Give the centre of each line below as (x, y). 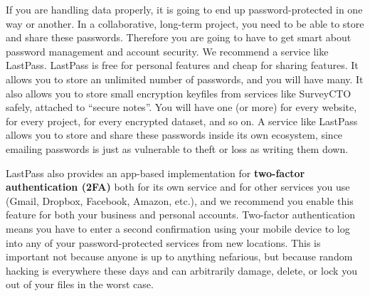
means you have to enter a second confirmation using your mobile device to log (178, 228)
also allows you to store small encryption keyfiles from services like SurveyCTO (179, 93)
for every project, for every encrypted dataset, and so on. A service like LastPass (182, 121)
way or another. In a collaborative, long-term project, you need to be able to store (185, 23)
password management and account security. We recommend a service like (167, 51)
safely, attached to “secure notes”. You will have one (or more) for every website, (181, 107)
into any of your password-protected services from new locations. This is (163, 242)
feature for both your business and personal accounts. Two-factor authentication (181, 215)
